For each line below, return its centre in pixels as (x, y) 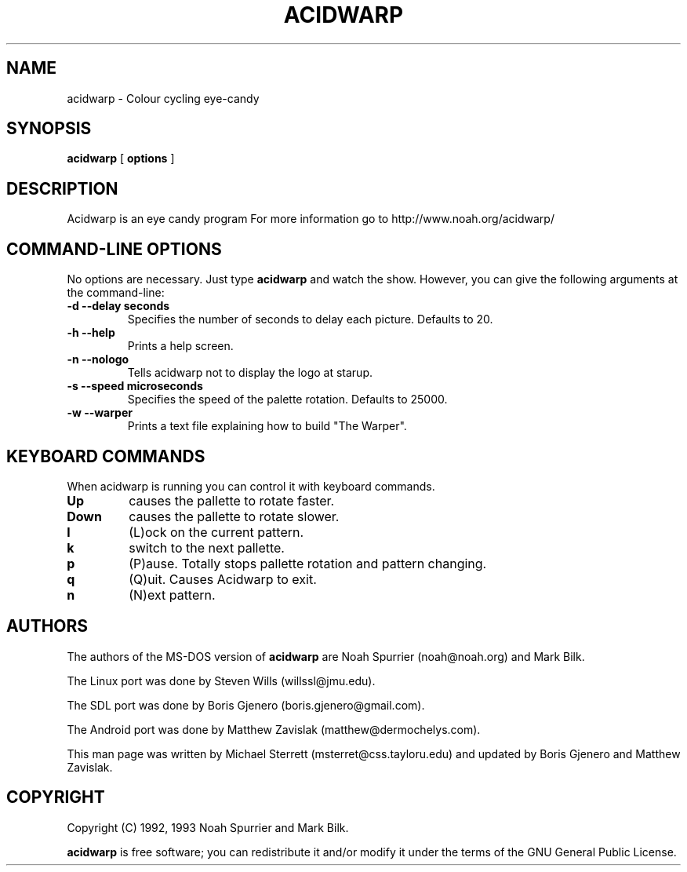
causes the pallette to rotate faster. (232, 500)
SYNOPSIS (49, 129)
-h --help (91, 333)
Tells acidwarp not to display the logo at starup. (250, 373)
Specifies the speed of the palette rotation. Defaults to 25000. (287, 400)
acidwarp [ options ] (121, 159)
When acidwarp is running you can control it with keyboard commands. (251, 486)
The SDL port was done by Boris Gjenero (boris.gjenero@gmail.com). (246, 705)
